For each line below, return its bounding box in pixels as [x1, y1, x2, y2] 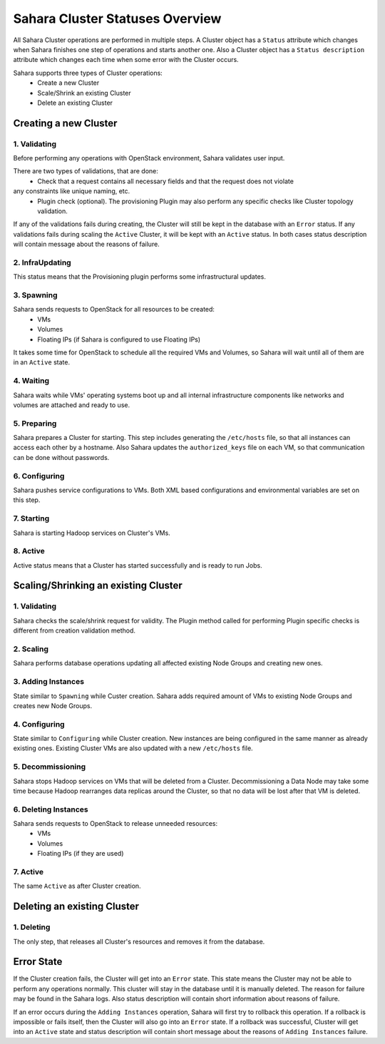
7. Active [13, 867, 44, 877]
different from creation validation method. [13, 626, 135, 635]
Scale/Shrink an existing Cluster [37, 88, 131, 97]
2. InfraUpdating [13, 257, 71, 267]
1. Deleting [13, 922, 51, 932]
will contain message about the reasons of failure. [13, 240, 160, 249]
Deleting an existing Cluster [13, 901, 139, 913]
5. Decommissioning [13, 762, 86, 772]
